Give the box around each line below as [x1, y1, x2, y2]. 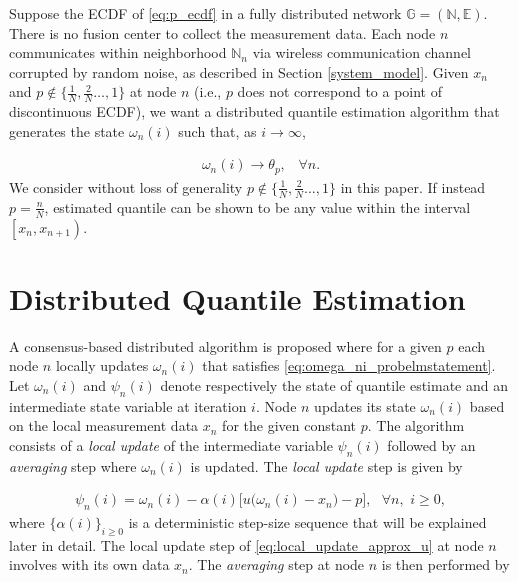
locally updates [55, 355, 149, 376]
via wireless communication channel [252, 42, 471, 63]
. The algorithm [367, 415, 465, 436]
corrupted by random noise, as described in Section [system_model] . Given [9, 61, 469, 82]
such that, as [178, 120, 257, 141]
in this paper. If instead [340, 176, 486, 197]
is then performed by [381, 554, 510, 575]
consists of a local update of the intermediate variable [9, 434, 333, 455]
